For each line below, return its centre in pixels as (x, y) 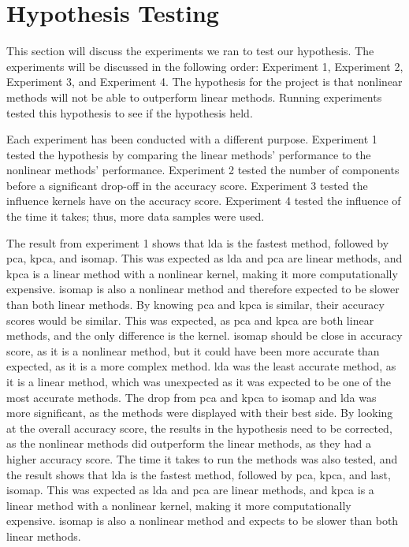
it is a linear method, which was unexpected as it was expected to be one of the (199, 381)
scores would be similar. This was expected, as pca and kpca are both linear (190, 320)
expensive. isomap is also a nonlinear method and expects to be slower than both (203, 521)
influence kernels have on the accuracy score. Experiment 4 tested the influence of (204, 201)
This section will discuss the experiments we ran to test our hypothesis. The (190, 51)
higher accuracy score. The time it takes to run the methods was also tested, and (202, 458)
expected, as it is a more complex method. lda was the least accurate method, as (201, 366)
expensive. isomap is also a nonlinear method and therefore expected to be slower (203, 289)
